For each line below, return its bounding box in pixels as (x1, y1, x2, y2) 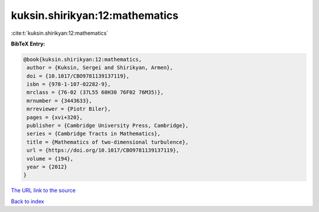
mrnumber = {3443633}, (27, 97, 93, 104)
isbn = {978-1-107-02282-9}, (27, 81, 111, 88)
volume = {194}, (27, 155, 74, 162)
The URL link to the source (11, 187, 76, 194)
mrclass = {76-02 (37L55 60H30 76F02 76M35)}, (27, 89, 164, 96)
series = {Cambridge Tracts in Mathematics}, (27, 131, 161, 137)
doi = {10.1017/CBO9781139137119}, (27, 73, 130, 79)
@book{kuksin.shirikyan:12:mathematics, (23, 56, 142, 63)
